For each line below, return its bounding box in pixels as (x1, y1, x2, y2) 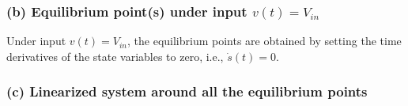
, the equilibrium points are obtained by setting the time (127, 32, 402, 49)
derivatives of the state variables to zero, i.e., (6, 47, 224, 64)
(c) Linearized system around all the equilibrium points (6, 81, 368, 101)
